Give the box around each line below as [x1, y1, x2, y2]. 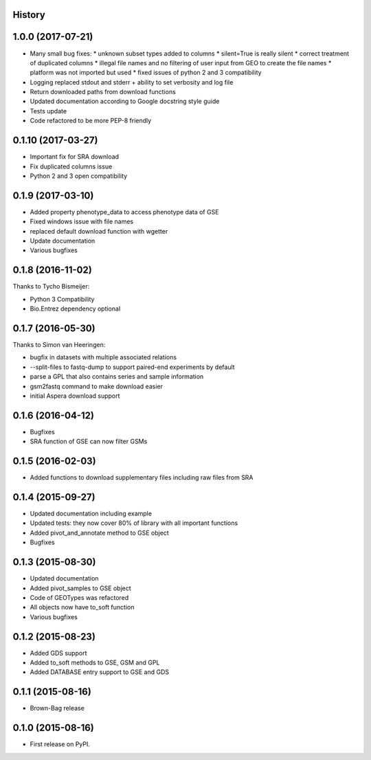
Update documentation [30, 237, 95, 245]
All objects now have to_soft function [30, 603, 135, 612]
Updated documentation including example [30, 509, 153, 518]
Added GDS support [30, 649, 87, 657]
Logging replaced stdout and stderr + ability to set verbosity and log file [30, 78, 234, 86]
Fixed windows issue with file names [30, 217, 134, 226]
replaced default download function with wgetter [30, 227, 168, 235]
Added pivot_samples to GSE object [30, 584, 132, 592]
